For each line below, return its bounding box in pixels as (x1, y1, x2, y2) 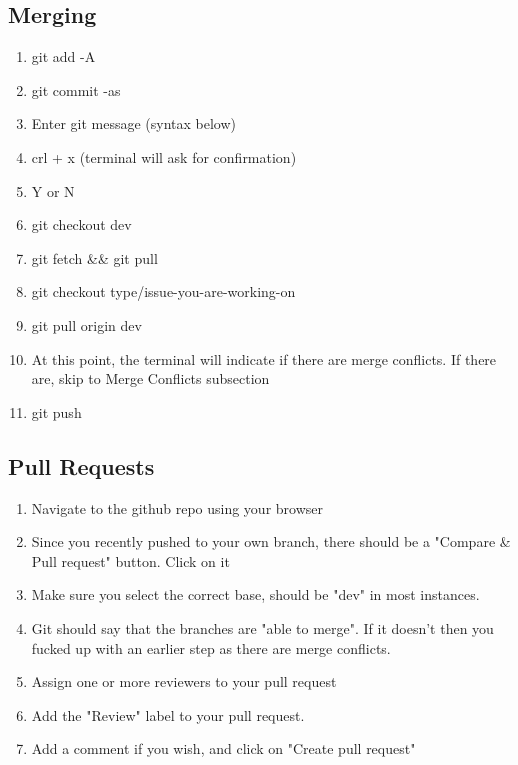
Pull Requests (8, 450, 155, 481)
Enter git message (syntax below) (31, 113, 237, 134)
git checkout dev (31, 214, 132, 235)
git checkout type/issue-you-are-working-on (31, 281, 296, 302)
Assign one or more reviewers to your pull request (31, 671, 337, 692)
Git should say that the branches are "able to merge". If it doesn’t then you (31, 617, 494, 638)
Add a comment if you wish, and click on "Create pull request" (31, 738, 416, 759)
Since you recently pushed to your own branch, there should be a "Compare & (31, 531, 511, 552)
